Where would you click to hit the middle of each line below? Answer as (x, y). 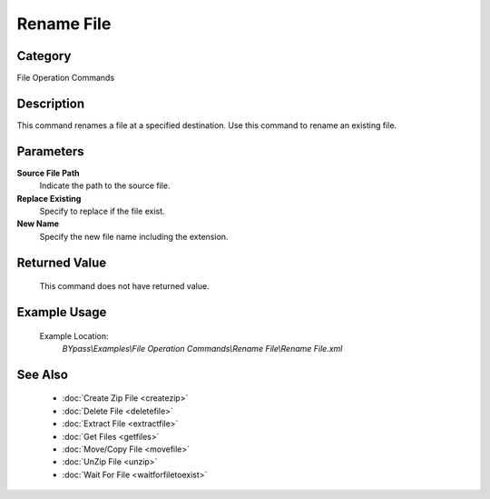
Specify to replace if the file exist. (102, 211)
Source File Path (49, 173)
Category (44, 56)
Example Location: (74, 335)
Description (51, 103)
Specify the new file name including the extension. (134, 236)
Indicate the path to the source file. (105, 185)
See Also (42, 374)
